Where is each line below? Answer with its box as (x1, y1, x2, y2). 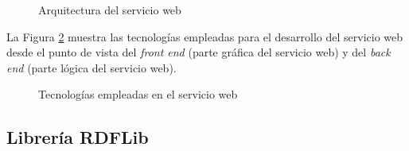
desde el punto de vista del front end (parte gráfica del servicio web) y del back (6, 44, 391, 60)
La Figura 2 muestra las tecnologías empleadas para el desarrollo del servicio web (6, 28, 403, 45)
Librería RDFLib (6, 125, 149, 149)
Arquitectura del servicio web (38, 2, 181, 17)
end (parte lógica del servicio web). (6, 59, 177, 75)
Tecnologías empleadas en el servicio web (38, 86, 238, 103)
